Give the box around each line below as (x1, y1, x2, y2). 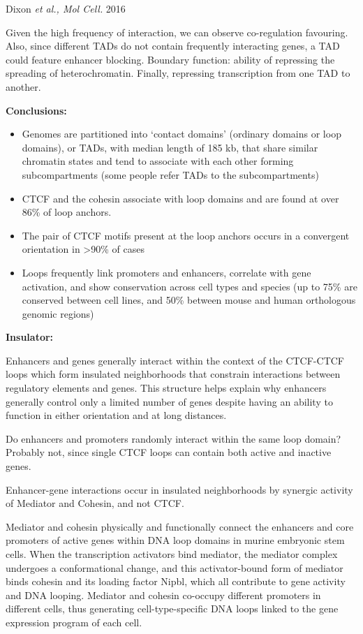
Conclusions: (6, 103, 67, 117)
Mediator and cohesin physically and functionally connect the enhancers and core (6, 519, 354, 533)
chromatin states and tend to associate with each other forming (22, 154, 294, 168)
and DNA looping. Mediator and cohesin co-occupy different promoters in (6, 587, 321, 602)
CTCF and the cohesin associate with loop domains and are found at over (22, 191, 339, 205)
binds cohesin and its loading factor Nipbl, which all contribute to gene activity (6, 574, 346, 589)
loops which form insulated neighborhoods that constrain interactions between (6, 367, 341, 381)
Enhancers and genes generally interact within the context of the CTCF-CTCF (6, 353, 345, 367)
